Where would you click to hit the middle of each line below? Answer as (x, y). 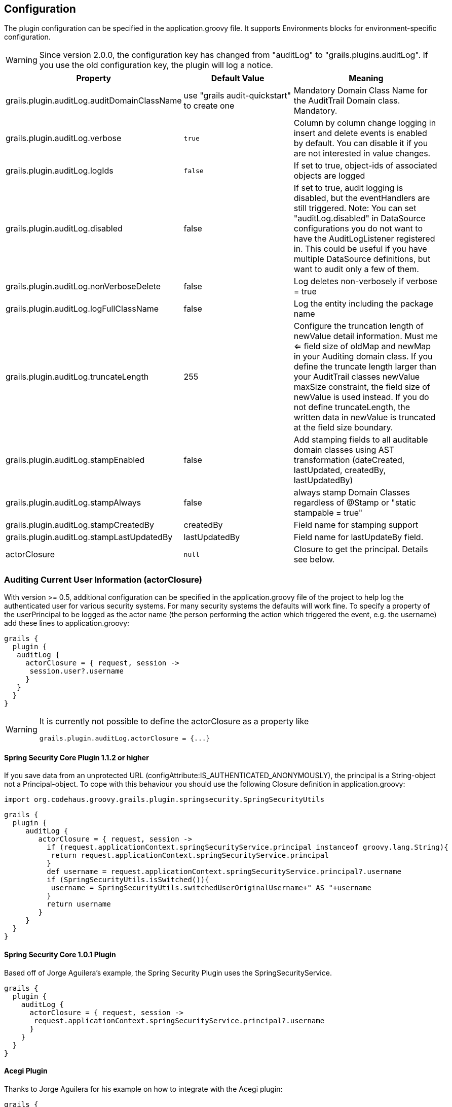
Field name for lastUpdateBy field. (359, 537)
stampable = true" (328, 513)
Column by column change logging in (365, 123)
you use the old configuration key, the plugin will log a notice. (156, 65)
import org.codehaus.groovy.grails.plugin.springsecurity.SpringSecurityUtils (164, 800)
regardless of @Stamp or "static (355, 503)
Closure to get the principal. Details (361, 549)
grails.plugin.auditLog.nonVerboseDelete (83, 287)
